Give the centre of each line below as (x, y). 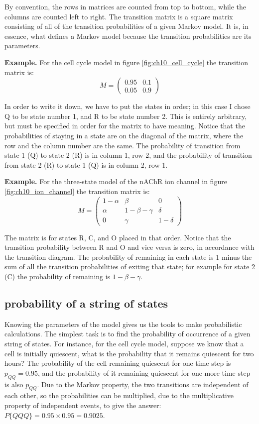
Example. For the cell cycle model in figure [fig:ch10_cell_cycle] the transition (127, 62)
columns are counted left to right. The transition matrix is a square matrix (119, 16)
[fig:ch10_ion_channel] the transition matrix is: (77, 191)
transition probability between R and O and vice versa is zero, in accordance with (129, 247)
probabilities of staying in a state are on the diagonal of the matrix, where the (124, 135)
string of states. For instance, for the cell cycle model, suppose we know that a (124, 344)
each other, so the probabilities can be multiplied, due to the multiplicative (119, 395)
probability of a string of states (86, 303)
